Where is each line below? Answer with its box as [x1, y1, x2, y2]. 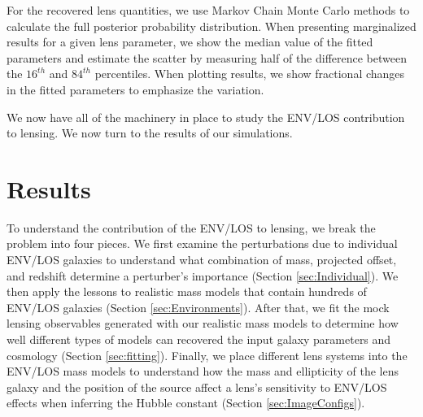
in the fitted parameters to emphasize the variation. [7, 80, 264, 98]
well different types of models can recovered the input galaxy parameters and [7, 331, 391, 348]
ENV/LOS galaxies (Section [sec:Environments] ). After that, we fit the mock [7, 298, 390, 315]
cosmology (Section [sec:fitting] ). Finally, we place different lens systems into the [7, 346, 408, 363]
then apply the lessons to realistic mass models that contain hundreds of [7, 283, 367, 300]
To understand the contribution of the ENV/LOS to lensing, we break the [7, 219, 376, 236]
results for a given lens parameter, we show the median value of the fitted [7, 33, 373, 50]
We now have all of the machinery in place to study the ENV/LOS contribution [7, 108, 405, 125]
